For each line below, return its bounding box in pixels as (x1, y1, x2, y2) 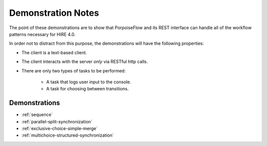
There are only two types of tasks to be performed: (21, 68, 126, 73)
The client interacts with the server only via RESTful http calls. (21, 59, 148, 65)
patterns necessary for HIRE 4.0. (9, 31, 76, 37)
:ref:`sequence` (21, 111, 53, 118)
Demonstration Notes (9, 7, 99, 18)
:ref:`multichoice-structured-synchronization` (21, 132, 114, 138)
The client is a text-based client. (21, 49, 88, 55)
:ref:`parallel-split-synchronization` (21, 118, 92, 124)
